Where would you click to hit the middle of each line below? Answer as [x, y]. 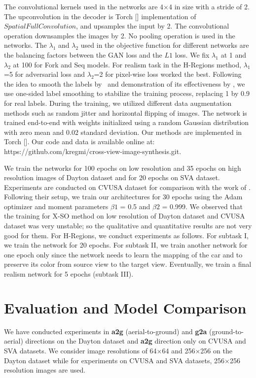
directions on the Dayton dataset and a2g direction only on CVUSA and [136, 341]
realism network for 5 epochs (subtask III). [69, 274]
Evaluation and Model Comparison [125, 307]
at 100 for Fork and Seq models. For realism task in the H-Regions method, [127, 64]
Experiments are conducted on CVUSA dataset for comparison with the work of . [127, 187]
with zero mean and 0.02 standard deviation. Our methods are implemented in [123, 132]
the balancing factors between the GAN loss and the [83, 54]
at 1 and [233, 54]
